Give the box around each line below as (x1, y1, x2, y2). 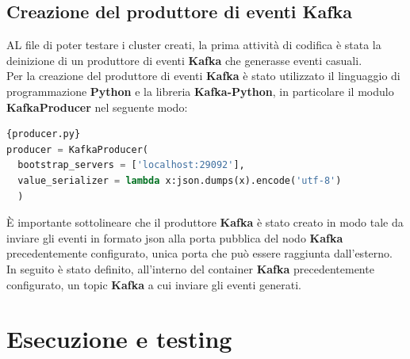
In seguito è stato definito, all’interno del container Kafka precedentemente (6, 260, 374, 277)
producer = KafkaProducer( (6, 143, 148, 155)
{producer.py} (6, 128, 81, 140)
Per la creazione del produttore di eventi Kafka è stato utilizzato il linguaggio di (6, 67, 400, 84)
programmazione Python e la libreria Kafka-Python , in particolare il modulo (6, 82, 394, 99)
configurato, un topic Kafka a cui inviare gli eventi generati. (6, 276, 302, 292)
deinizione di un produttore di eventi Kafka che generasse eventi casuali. (6, 52, 362, 68)
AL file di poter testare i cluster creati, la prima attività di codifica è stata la (6, 36, 381, 53)
